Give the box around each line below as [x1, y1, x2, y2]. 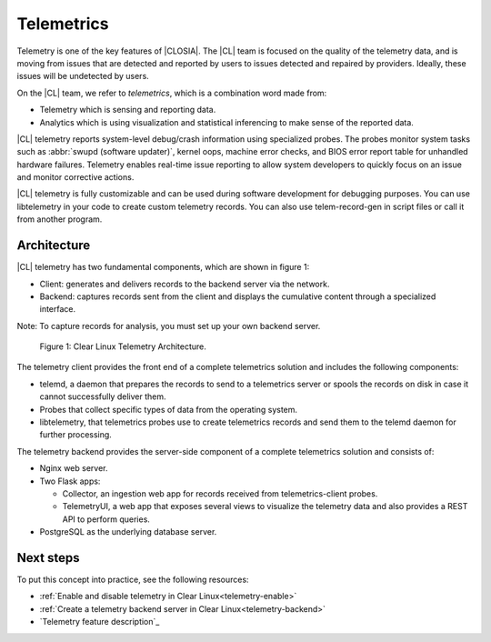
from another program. [16, 214, 103, 225]
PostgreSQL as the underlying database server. [39, 527, 217, 537]
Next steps [16, 550, 80, 566]
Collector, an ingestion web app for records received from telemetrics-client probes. [62, 488, 378, 499]
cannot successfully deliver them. [39, 391, 166, 402]
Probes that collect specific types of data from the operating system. [39, 404, 298, 415]
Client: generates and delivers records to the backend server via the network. [39, 278, 330, 289]
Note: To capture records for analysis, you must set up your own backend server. [16, 320, 321, 331]
